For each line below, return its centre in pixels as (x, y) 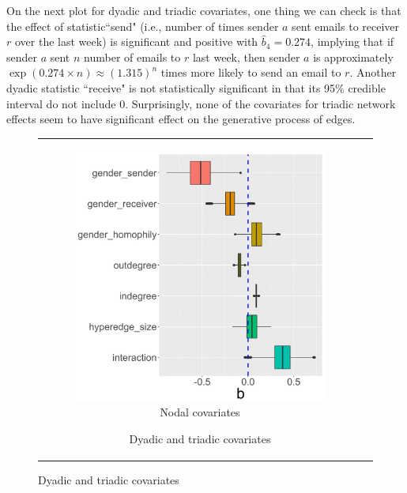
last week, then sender (246, 56)
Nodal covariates (200, 412)
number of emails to (132, 56)
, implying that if (352, 41)
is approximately (353, 56)
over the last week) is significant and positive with (136, 41)
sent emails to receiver (346, 26)
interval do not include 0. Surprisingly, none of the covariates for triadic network (201, 103)
